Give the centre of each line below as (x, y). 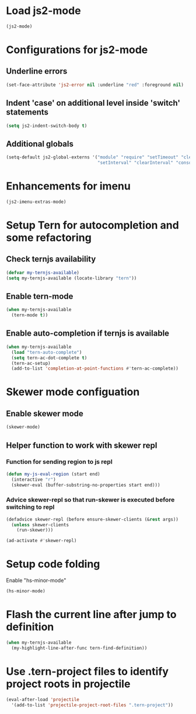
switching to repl (30, 507)
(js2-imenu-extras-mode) (36, 202)
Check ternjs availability (51, 259)
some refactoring (49, 237)
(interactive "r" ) (34, 480)
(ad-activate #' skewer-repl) (41, 541)
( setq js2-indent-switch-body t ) (47, 126)
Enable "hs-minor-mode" (36, 581)
